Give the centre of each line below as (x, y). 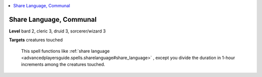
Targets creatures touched (36, 40)
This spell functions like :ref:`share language (65, 51)
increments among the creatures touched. (63, 64)
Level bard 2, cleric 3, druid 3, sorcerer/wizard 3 (57, 31)
